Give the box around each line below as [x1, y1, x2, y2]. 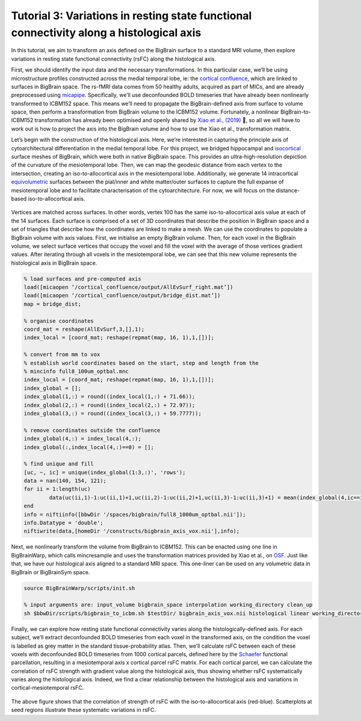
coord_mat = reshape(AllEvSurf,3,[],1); [23, 326, 144, 333]
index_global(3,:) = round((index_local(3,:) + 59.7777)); [23, 410, 202, 417]
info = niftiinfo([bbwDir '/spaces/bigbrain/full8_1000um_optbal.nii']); [23, 511, 246, 518]
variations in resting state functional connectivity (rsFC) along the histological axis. [11, 55, 217, 63]
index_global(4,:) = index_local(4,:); [23, 435, 141, 442]
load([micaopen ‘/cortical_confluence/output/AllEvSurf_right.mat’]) [23, 284, 233, 291]
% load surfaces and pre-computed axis [23, 275, 141, 282]
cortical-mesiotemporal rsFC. [11, 684, 84, 692]
